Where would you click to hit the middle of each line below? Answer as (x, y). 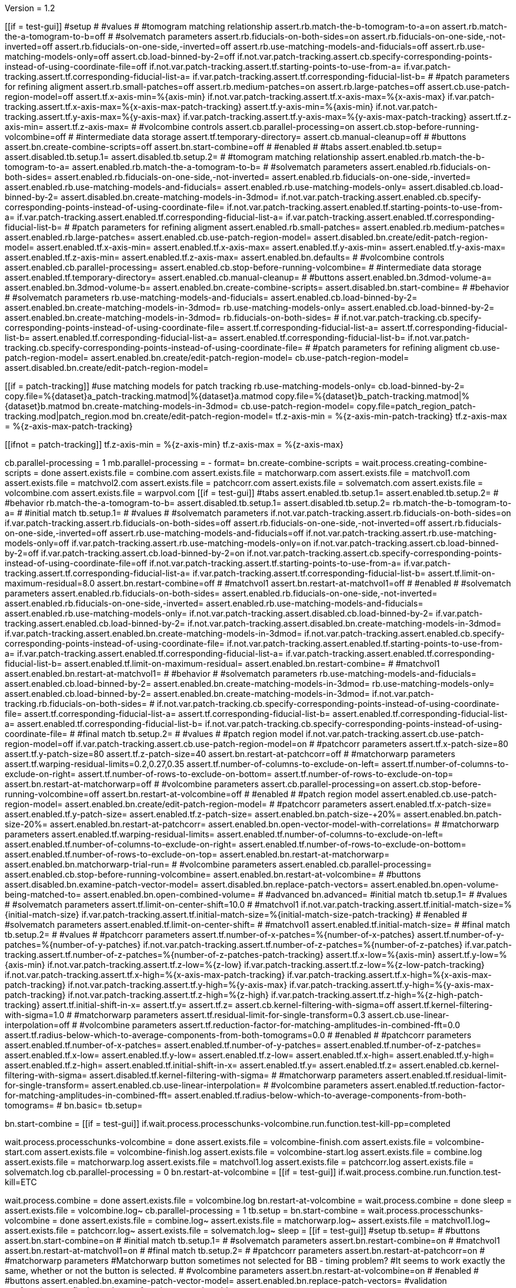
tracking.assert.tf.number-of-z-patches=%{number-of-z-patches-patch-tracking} (164, 955)
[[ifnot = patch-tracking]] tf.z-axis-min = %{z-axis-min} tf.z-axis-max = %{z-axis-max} (174, 444)
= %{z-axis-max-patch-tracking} (69, 426)
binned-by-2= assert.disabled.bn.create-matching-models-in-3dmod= (142, 197)
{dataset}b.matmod (42, 406)
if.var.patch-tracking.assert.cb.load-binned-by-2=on (143, 553)
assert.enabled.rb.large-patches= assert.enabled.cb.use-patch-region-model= (158, 237)
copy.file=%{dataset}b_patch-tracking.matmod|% (373, 396)
